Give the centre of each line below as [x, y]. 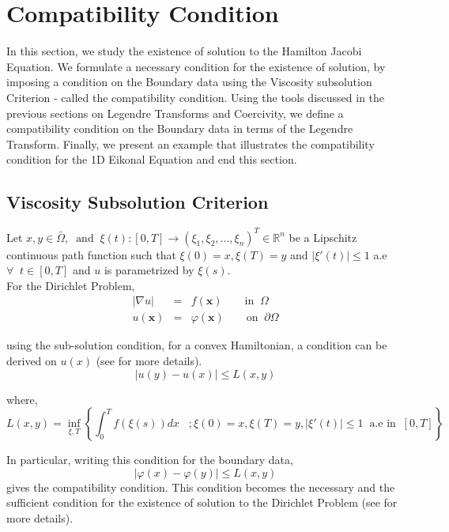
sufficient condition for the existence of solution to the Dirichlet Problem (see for [202, 502]
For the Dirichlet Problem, [71, 285]
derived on [32, 361]
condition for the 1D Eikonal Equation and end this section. [152, 159]
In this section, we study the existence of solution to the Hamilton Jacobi [184, 51]
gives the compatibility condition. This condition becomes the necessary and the [201, 487]
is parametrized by [149, 270]
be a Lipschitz [323, 237]
